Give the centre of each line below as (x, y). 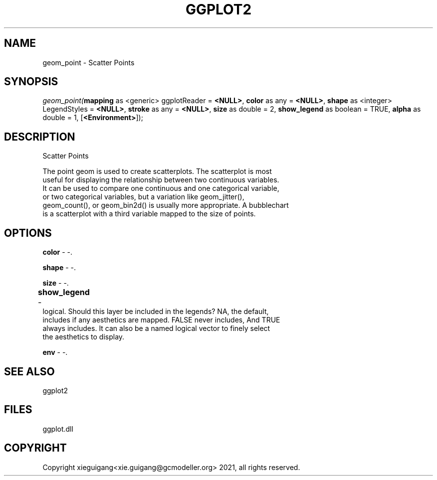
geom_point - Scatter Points (89, 62)
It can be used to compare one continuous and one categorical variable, (161, 188)
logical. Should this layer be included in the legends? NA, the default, (156, 312)
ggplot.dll (58, 429)
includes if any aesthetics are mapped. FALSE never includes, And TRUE (161, 320)
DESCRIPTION (40, 137)
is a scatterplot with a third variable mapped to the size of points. (149, 214)
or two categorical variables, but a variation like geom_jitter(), (143, 197)
